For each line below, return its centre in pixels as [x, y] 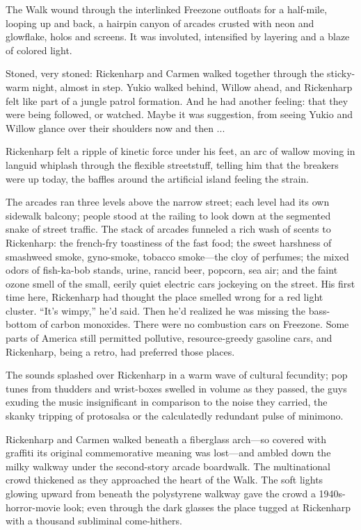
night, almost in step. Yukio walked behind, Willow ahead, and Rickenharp [192, 86]
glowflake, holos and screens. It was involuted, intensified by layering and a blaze [178, 36]
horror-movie [33, 507]
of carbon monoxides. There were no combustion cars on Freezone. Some [194, 324]
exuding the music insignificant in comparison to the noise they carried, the [167, 402]
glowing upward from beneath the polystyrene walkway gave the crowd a [161, 493]
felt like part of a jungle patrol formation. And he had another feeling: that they [177, 100]
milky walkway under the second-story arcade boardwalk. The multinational [168, 466]
